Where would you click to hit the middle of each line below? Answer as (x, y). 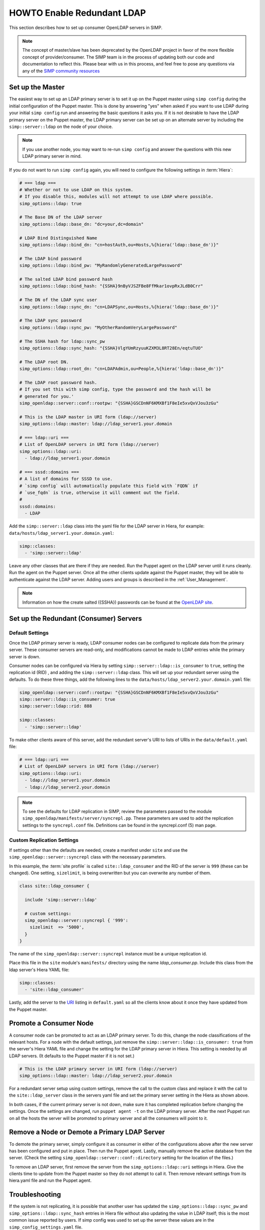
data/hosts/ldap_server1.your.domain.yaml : (62, 533)
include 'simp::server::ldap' (61, 900)
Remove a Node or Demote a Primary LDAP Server (87, 1132)
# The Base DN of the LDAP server (61, 217)
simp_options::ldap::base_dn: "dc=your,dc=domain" (82, 224)
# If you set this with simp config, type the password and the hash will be (115, 389)
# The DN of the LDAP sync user (58, 300)
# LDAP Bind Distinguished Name (58, 238)
